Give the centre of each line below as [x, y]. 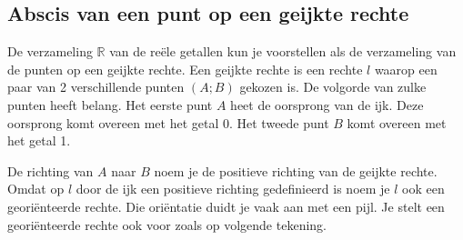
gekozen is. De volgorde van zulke [333, 87]
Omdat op [36, 189]
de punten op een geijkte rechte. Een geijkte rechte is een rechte [185, 69]
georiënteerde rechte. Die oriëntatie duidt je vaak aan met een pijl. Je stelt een [226, 206]
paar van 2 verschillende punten [96, 87]
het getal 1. [39, 140]
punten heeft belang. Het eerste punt [110, 104]
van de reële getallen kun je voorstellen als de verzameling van [283, 51]
